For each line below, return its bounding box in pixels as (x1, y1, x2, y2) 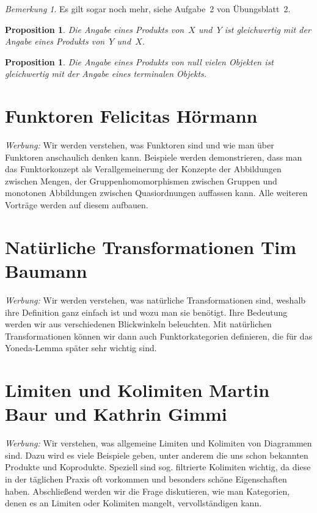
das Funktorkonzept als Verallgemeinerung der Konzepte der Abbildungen (5, 162, 282, 175)
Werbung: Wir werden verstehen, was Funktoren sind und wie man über (5, 139, 274, 151)
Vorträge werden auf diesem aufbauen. (5, 198, 148, 211)
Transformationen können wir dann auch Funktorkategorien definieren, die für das (5, 329, 313, 342)
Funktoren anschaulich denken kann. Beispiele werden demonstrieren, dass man (5, 150, 302, 163)
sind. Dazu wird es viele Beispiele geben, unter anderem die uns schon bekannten (5, 448, 308, 461)
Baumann (5, 258, 87, 283)
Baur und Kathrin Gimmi (5, 401, 227, 426)
